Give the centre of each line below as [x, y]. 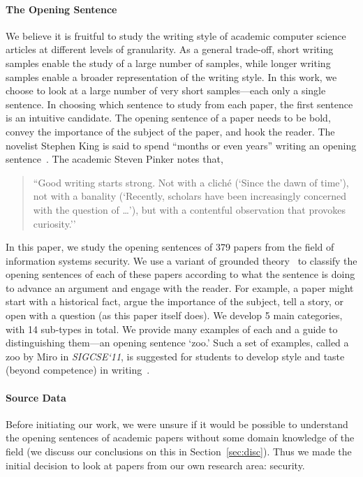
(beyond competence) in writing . [78, 370]
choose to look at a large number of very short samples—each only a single [166, 90]
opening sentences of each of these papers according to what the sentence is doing [180, 274]
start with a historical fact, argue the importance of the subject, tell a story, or [175, 301]
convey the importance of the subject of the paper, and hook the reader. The [170, 131]
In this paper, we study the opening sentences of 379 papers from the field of [170, 247]
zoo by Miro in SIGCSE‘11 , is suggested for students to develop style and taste [175, 356]
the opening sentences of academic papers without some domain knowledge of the [180, 438]
